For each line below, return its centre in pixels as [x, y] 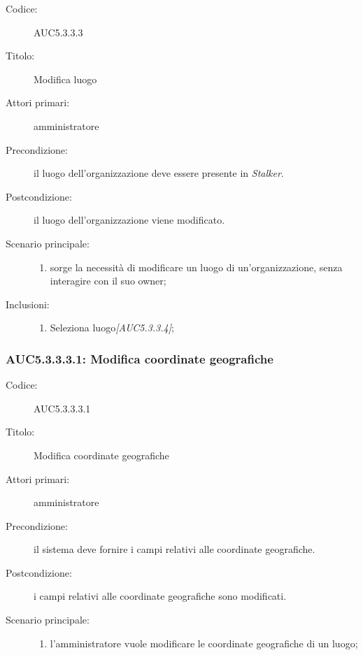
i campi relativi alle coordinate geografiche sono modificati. [160, 596]
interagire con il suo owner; [108, 281]
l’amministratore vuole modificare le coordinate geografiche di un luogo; [204, 643]
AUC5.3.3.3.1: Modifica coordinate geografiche [140, 358]
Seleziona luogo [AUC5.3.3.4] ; [112, 327]
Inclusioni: [28, 304]
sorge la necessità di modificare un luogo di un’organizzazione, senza [196, 267]
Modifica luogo [65, 79]
